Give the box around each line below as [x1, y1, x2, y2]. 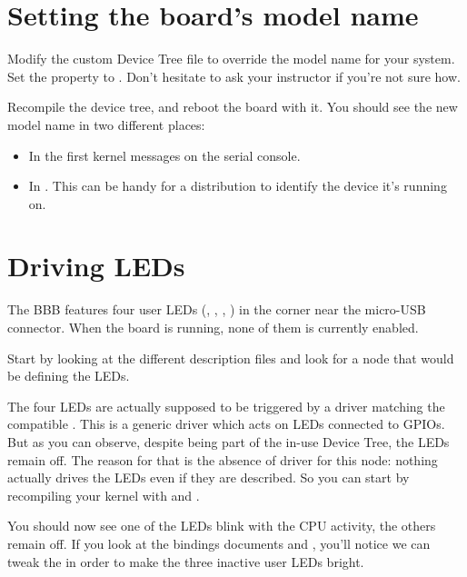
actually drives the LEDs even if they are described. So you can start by [7, 468, 410, 487]
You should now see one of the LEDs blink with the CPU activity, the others [7, 516, 436, 535]
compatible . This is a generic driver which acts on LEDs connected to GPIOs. [7, 414, 445, 433]
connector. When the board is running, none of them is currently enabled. [7, 318, 419, 336]
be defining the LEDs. [7, 366, 130, 385]
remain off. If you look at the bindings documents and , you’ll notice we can [7, 533, 431, 552]
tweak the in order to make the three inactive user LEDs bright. [7, 552, 364, 571]
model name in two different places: [7, 114, 205, 134]
